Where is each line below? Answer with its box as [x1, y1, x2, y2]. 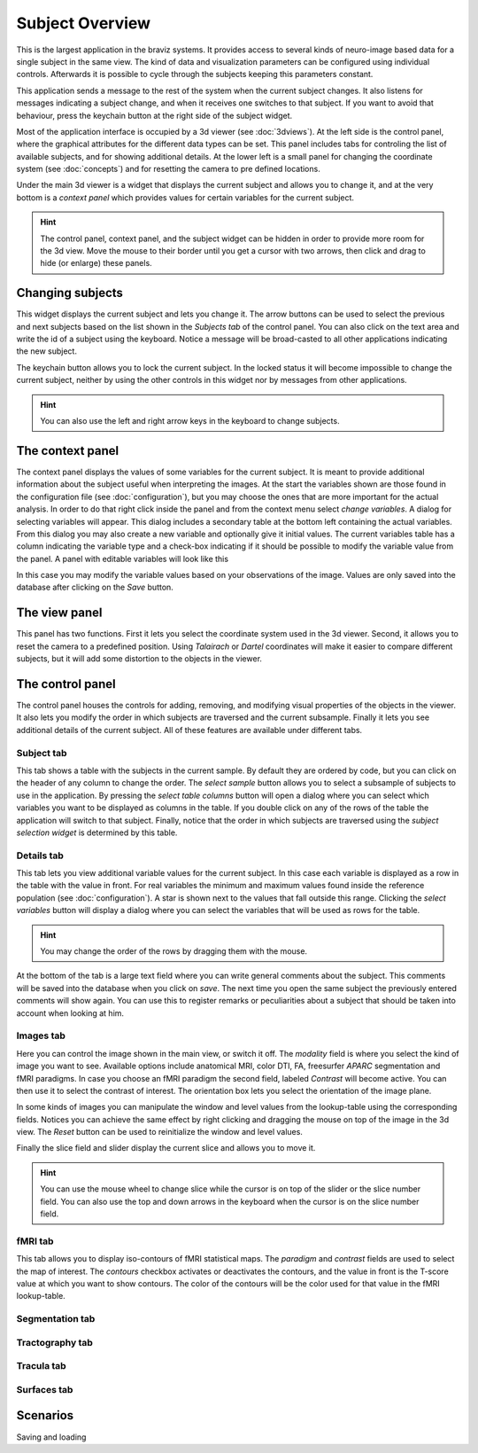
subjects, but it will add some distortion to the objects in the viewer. [16, 653, 263, 664]
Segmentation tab [16, 1313, 96, 1325]
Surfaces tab [16, 1383, 73, 1395]
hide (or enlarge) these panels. [40, 258, 152, 269]
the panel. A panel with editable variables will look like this [16, 553, 229, 564]
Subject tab [16, 746, 67, 759]
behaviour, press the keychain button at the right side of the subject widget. [16, 110, 293, 121]
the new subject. [16, 346, 77, 356]
